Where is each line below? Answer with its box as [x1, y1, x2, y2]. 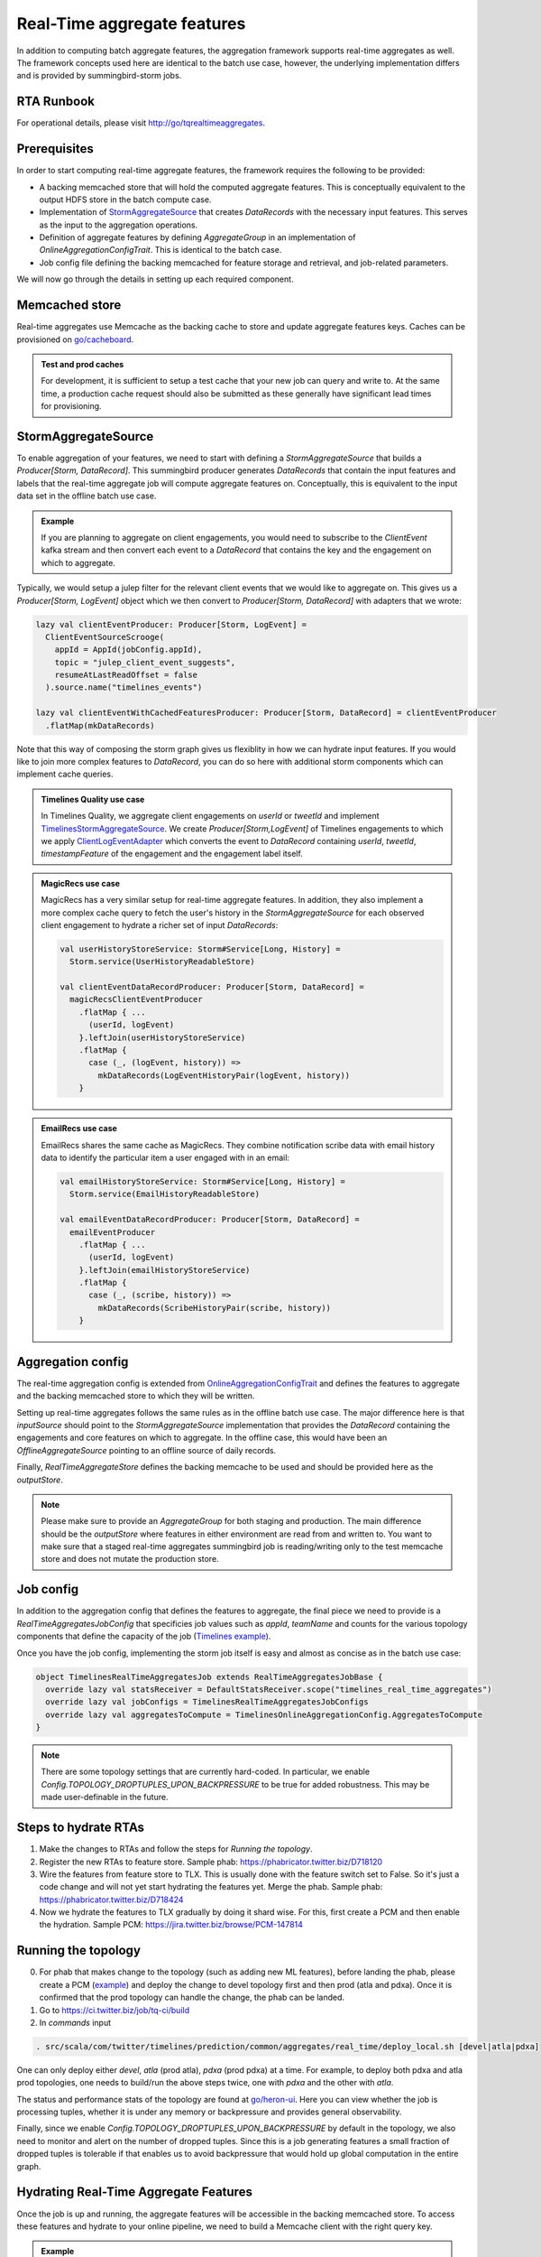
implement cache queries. [16, 768, 114, 780]
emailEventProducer [69, 1227, 156, 1237]
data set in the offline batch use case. [16, 490, 157, 501]
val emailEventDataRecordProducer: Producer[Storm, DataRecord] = [60, 1214, 360, 1225]
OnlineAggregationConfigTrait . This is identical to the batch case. [39, 245, 282, 255]
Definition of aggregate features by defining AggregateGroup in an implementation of [39, 232, 356, 243]
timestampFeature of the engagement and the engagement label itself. [41, 849, 304, 859]
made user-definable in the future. [41, 1792, 169, 1803]
